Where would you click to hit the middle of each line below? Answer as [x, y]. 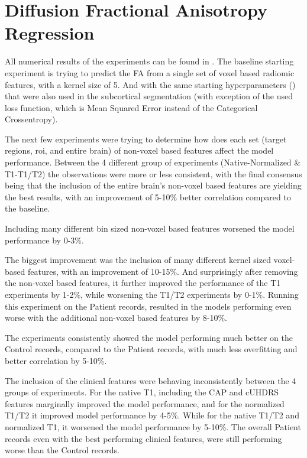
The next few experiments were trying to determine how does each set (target [146, 139]
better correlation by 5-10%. [56, 360]
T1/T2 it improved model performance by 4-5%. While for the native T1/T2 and [152, 415]
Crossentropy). [31, 119]
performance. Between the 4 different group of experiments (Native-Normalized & [153, 162]
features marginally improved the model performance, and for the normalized [145, 403]
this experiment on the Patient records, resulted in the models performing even [148, 306]
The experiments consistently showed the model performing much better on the [149, 337]
